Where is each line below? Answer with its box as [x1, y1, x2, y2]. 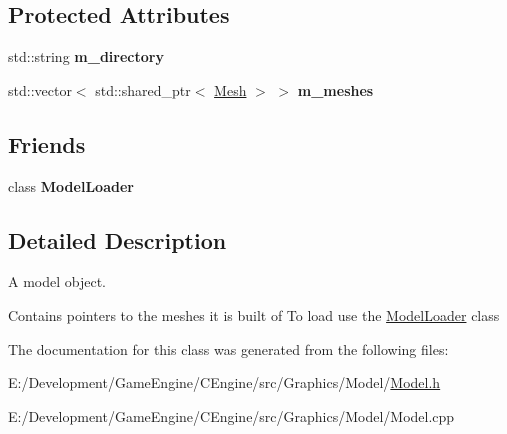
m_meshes [297, 79, 374, 100]
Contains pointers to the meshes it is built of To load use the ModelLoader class [8, 304, 500, 325]
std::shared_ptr [95, 79, 191, 100]
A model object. [8, 271, 106, 292]
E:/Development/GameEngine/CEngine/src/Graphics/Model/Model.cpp [8, 405, 455, 426]
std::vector [8, 79, 72, 100]
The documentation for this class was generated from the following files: [8, 338, 449, 359]
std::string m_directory [8, 46, 164, 67]
